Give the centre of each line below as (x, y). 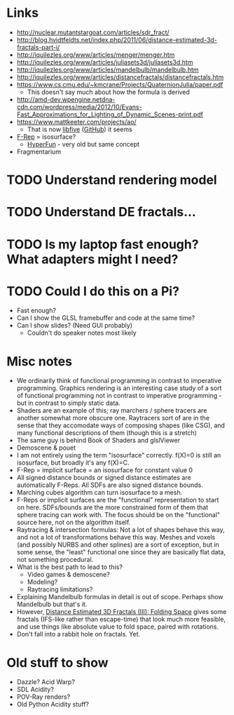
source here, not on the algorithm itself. (74, 522)
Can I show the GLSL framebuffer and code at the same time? (106, 318)
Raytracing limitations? (60, 589)
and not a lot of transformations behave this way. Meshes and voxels (116, 537)
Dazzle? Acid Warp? (46, 682)
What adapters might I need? (92, 259)
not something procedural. (55, 560)
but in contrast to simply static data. (68, 403)
